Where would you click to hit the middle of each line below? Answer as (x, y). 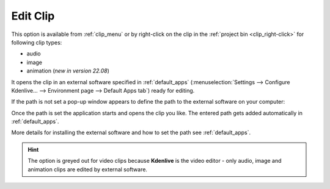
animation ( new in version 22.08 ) (68, 71)
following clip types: (37, 42)
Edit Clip (33, 16)
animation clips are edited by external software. (88, 169)
